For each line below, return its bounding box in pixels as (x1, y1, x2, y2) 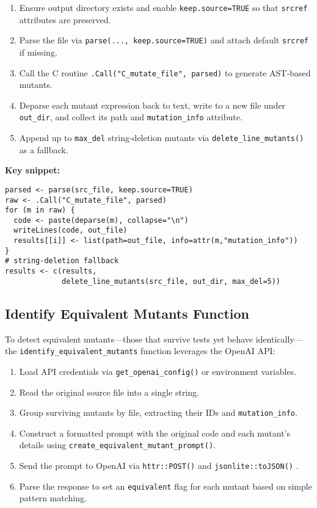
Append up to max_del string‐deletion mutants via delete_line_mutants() (19, 131, 304, 143)
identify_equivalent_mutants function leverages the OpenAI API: (20, 344, 275, 357)
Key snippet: (5, 164, 60, 176)
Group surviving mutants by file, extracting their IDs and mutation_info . (19, 406, 297, 419)
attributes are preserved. (19, 13, 111, 26)
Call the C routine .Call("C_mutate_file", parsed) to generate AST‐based (19, 66, 311, 79)
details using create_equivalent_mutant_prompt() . (19, 438, 216, 451)
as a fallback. (19, 143, 68, 156)
